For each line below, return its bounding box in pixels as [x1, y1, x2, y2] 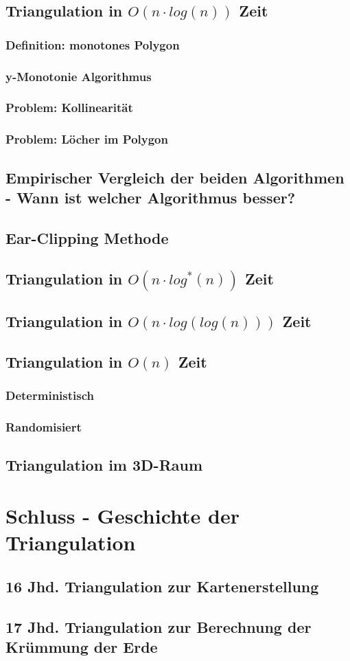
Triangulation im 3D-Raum [5, 454, 203, 475]
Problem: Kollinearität [5, 99, 133, 116]
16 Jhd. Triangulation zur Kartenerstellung [5, 575, 319, 596]
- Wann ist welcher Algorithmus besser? [5, 186, 296, 208]
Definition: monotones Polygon [5, 36, 180, 53]
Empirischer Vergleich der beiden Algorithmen [5, 166, 345, 188]
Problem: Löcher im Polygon [5, 131, 168, 148]
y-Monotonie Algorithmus [5, 67, 152, 85]
